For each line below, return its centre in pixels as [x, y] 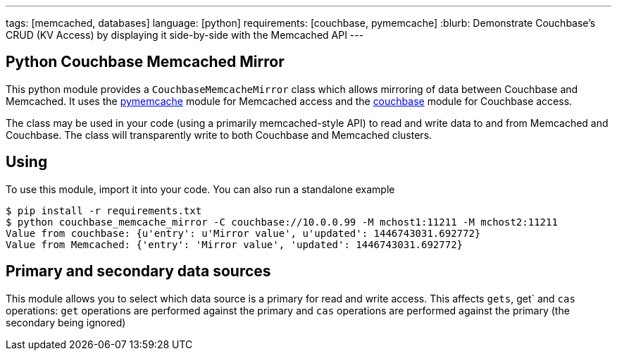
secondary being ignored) [66, 322]
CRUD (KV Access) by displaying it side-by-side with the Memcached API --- [185, 35]
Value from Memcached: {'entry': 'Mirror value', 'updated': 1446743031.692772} [235, 244]
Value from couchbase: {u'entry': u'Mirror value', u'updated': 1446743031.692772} [243, 233]
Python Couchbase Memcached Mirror [145, 62]
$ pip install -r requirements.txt [104, 210]
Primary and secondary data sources [138, 271]
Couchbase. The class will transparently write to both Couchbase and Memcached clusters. [219, 135]
